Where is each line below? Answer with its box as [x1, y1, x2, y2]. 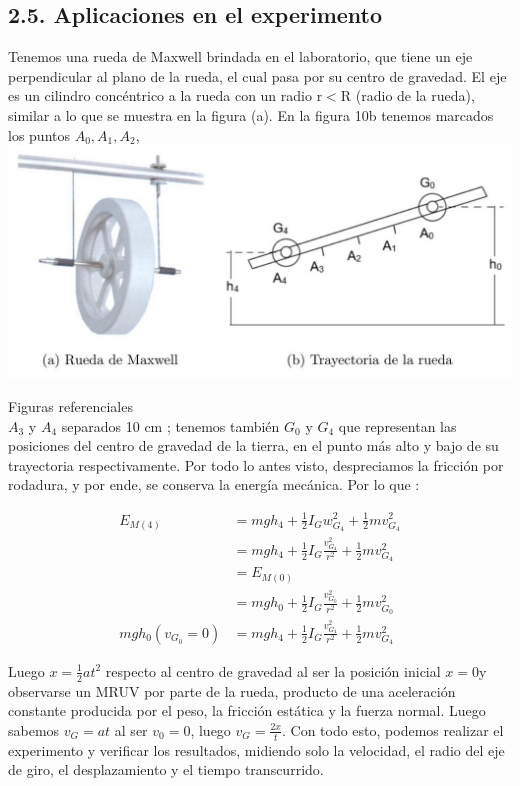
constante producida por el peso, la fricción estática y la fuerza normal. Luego [8, 700, 486, 721]
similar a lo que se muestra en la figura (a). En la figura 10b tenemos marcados [8, 104, 494, 125]
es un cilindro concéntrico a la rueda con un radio [8, 85, 312, 106]
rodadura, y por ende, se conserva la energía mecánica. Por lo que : [8, 474, 420, 495]
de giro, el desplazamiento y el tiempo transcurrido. [8, 759, 324, 780]
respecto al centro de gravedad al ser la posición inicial [105, 660, 441, 681]
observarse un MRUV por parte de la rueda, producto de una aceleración [8, 680, 456, 701]
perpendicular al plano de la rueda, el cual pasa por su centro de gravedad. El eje [8, 65, 507, 86]
